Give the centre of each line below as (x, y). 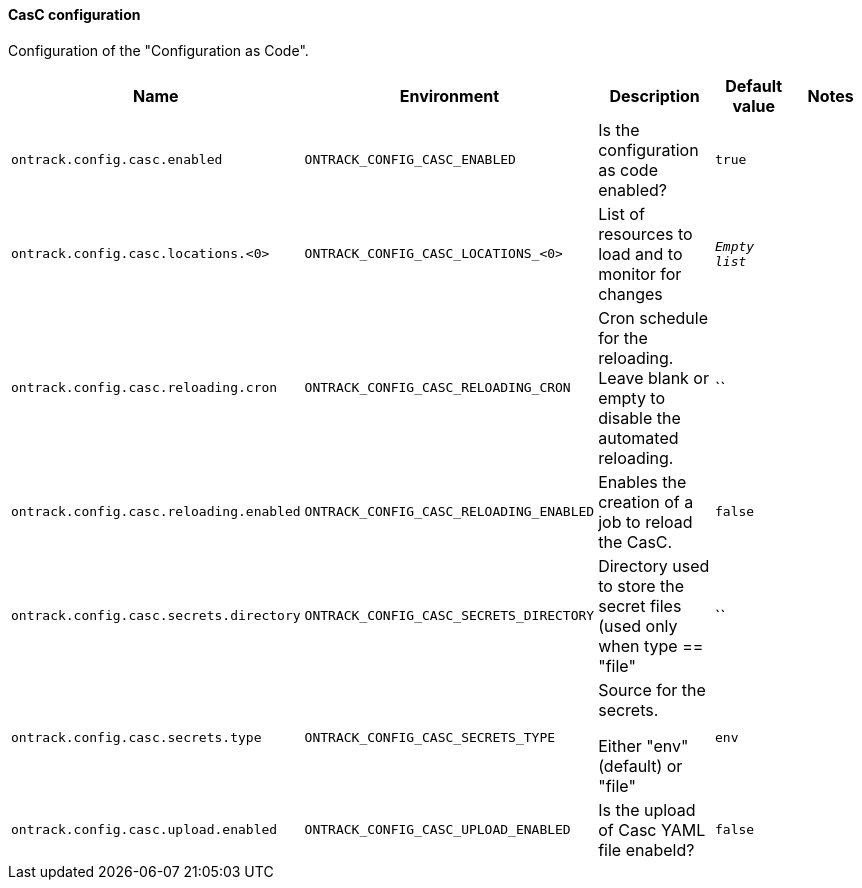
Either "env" (643, 745)
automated (638, 437)
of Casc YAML (652, 829)
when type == (651, 645)
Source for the (652, 689)
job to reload (645, 521)
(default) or (640, 765)
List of (621, 213)
